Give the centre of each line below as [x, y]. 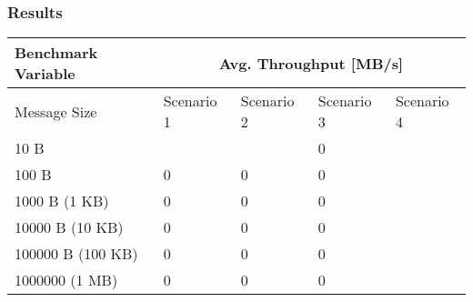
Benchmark [56, 53]
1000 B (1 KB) [62, 201]
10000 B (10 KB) [69, 227]
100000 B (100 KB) [76, 254]
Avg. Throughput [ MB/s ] [311, 63]
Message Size [56, 111]
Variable [45, 74]
